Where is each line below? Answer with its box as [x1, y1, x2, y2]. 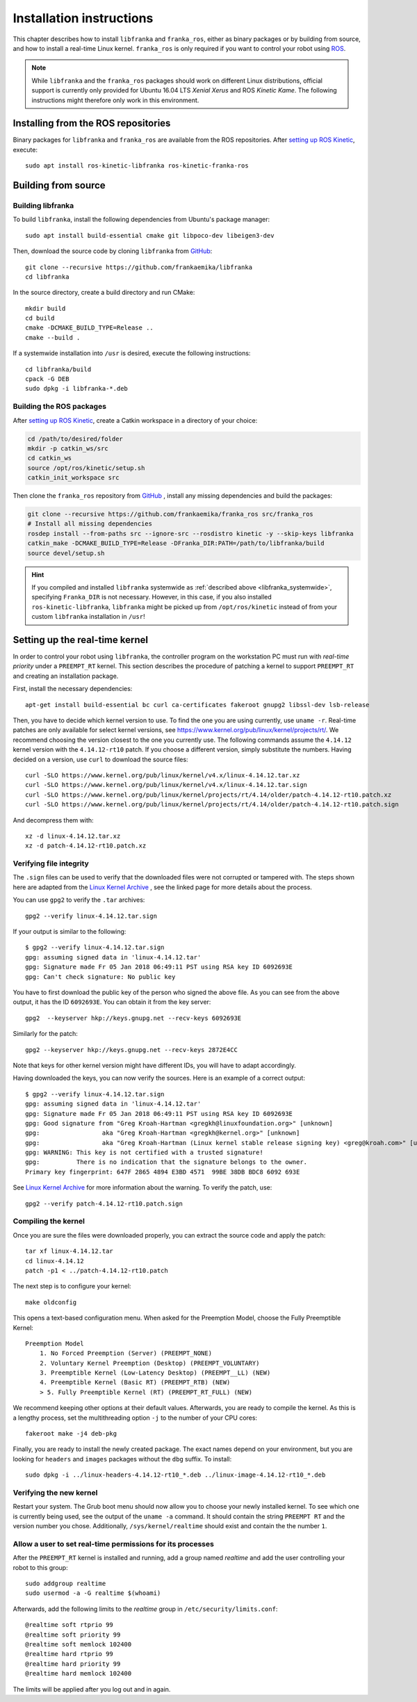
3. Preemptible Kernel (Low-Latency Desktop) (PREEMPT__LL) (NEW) [39, 1369, 271, 1377]
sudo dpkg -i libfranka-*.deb [25, 384, 129, 393]
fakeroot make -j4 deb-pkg [25, 1429, 117, 1438]
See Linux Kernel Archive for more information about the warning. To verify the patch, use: [13, 1183, 272, 1192]
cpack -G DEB [25, 375, 69, 383]
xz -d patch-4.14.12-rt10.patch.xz [25, 842, 147, 850]
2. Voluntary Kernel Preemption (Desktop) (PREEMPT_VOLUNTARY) [39, 1359, 260, 1367]
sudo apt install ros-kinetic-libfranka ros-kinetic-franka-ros [25, 162, 250, 170]
